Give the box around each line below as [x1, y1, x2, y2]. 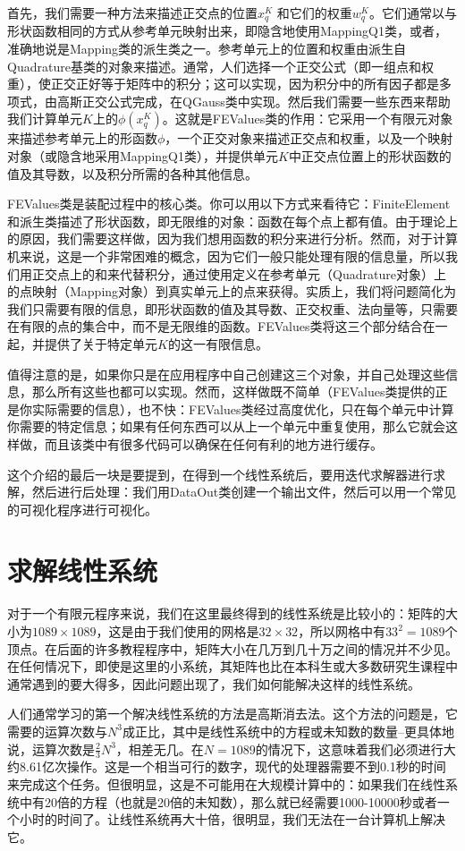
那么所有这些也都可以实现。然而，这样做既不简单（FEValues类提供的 [31, 382, 435, 401]
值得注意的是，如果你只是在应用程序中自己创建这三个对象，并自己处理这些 [7, 364, 445, 383]
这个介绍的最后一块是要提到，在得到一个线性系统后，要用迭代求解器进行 [7, 464, 433, 483]
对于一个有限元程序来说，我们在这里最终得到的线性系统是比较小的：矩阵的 [7, 604, 445, 623]
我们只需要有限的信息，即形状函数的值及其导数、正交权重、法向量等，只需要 [7, 299, 458, 318]
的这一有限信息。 [167, 334, 268, 353]
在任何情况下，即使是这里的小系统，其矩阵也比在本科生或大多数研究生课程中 [7, 657, 458, 676]
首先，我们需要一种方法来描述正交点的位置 [7, 4, 258, 21]
